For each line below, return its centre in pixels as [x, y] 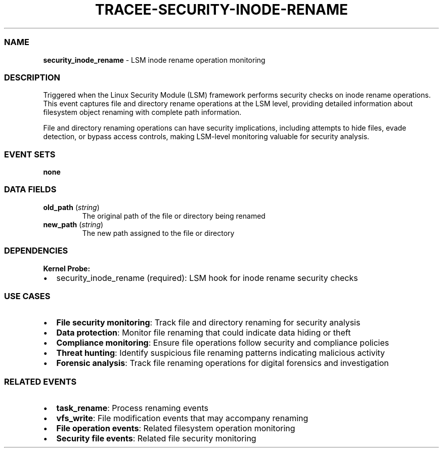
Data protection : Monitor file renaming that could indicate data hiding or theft [204, 333]
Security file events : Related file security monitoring [156, 438]
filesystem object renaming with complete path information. [142, 112]
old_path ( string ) [71, 207]
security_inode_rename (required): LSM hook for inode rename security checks [207, 278]
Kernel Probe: [67, 268]
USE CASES [27, 296]
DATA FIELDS [30, 190]
